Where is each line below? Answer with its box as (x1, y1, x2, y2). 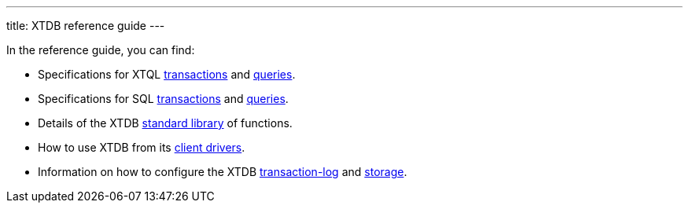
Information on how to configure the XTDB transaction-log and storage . (38, 165, 407, 178)
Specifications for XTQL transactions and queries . (38, 68, 296, 81)
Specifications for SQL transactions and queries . (38, 92, 289, 105)
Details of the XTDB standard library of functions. (38, 116, 293, 130)
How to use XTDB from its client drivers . (38, 141, 245, 154)
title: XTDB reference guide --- (6, 19, 165, 32)
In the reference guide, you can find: (6, 43, 195, 57)
